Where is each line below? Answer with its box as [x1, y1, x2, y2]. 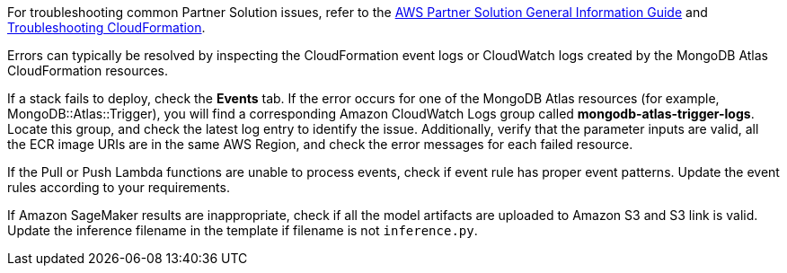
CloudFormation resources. [7, 63, 169, 78]
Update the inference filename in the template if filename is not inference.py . [7, 223, 478, 238]
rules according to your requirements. [7, 180, 230, 195]
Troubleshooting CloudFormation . [7, 20, 206, 35]
